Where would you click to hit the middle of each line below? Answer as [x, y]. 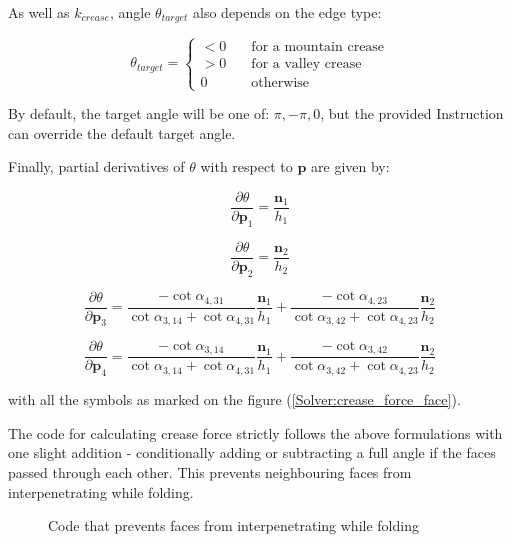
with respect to [246, 166]
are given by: [350, 166]
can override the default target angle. [122, 132]
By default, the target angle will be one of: [139, 113]
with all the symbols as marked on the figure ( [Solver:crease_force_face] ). [234, 399]
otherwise [280, 82]
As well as [39, 12]
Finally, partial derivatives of [96, 166]
